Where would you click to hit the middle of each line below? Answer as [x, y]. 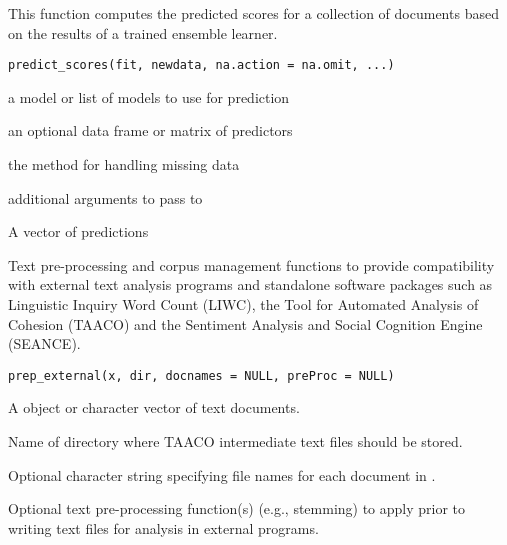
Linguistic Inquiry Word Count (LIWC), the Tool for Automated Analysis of [243, 304]
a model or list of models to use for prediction [149, 96]
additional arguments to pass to [105, 197]
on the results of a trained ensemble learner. [143, 32]
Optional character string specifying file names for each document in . [222, 474]
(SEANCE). [44, 343]
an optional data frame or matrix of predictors [150, 130]
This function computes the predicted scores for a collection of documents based [253, 13]
